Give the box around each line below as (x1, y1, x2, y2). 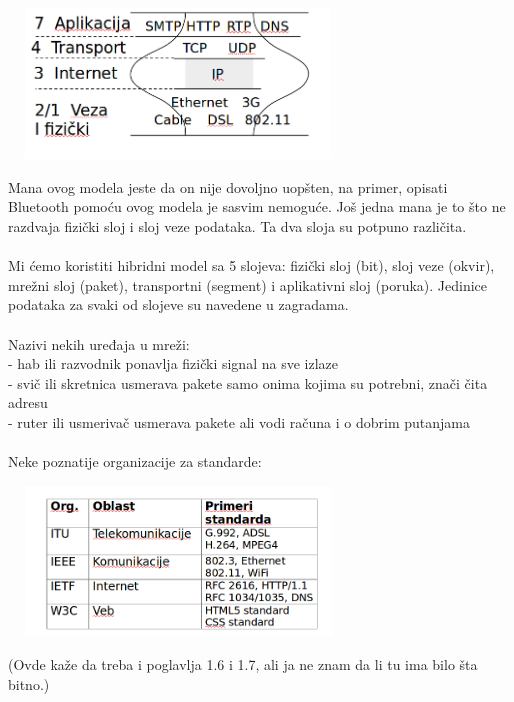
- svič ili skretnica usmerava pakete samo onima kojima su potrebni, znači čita (8, 372, 488, 393)
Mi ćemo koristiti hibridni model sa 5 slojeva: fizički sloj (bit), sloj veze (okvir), (8, 255, 495, 276)
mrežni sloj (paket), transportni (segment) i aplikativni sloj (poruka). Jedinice (8, 274, 488, 295)
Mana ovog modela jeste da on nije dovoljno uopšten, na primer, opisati (8, 176, 448, 197)
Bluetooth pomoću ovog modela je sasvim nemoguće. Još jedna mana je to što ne (8, 196, 506, 217)
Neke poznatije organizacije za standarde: (8, 451, 262, 472)
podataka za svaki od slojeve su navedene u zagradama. (8, 294, 349, 315)
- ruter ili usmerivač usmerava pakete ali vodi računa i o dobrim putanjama (8, 411, 470, 432)
